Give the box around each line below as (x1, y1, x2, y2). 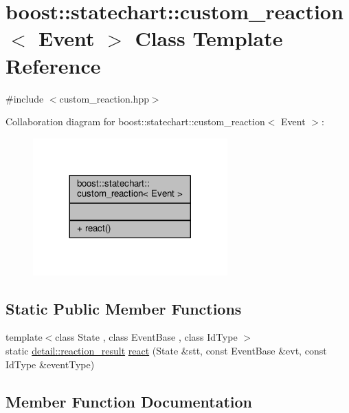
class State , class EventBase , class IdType (55, 330, 238, 344)
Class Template (135, 24, 283, 52)
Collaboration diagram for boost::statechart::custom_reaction (5, 114, 265, 129)
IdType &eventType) (5, 357, 95, 371)
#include (5, 91, 44, 105)
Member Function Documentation (5, 390, 253, 412)
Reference (5, 51, 101, 79)
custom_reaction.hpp (59, 91, 149, 105)
